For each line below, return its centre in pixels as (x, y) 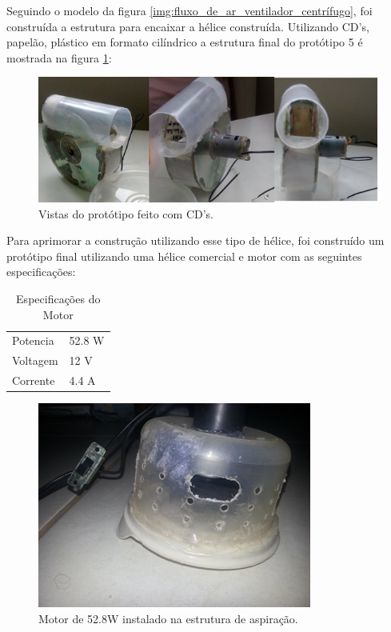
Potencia (33, 340)
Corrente (34, 380)
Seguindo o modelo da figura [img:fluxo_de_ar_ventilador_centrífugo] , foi (190, 10)
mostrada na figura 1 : (59, 57)
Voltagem (35, 360)
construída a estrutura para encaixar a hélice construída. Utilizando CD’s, (188, 26)
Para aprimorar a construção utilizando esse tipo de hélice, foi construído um (195, 240)
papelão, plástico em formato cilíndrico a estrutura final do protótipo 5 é (185, 42)
